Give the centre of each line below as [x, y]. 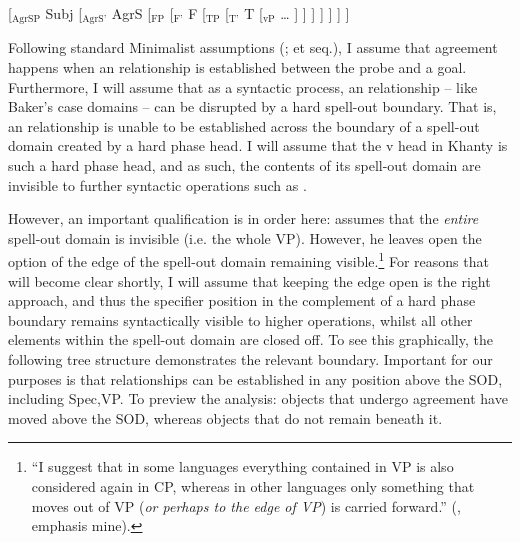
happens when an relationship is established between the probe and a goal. [237, 67]
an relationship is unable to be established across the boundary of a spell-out [244, 125]
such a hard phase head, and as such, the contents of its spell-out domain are [244, 165]
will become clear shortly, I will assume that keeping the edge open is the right [249, 280]
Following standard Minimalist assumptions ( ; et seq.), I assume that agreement [253, 47]
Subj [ [64, 13]
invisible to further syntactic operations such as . [157, 184]
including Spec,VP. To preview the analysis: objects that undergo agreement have [258, 398]
